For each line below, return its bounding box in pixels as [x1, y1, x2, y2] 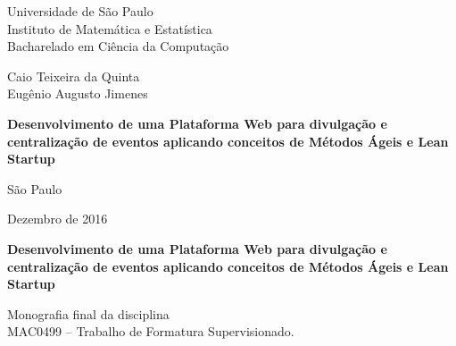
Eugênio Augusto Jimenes [7, 84, 148, 103]
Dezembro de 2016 [7, 209, 108, 228]
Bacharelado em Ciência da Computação [7, 37, 229, 55]
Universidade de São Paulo [7, 2, 153, 20]
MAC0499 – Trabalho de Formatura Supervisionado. [7, 322, 294, 341]
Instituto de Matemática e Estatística [7, 19, 212, 38]
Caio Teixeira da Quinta [7, 66, 140, 85]
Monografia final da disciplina [7, 304, 170, 323]
